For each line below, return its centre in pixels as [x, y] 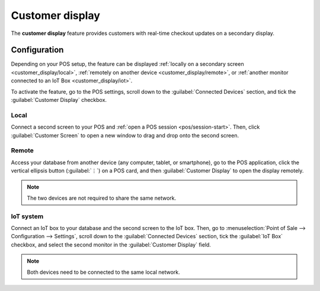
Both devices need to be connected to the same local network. [103, 272]
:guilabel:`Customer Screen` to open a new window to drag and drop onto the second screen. [125, 135]
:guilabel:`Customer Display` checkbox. [59, 100]
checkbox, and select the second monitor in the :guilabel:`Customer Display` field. [111, 244]
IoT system [27, 216]
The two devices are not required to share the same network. [102, 198]
